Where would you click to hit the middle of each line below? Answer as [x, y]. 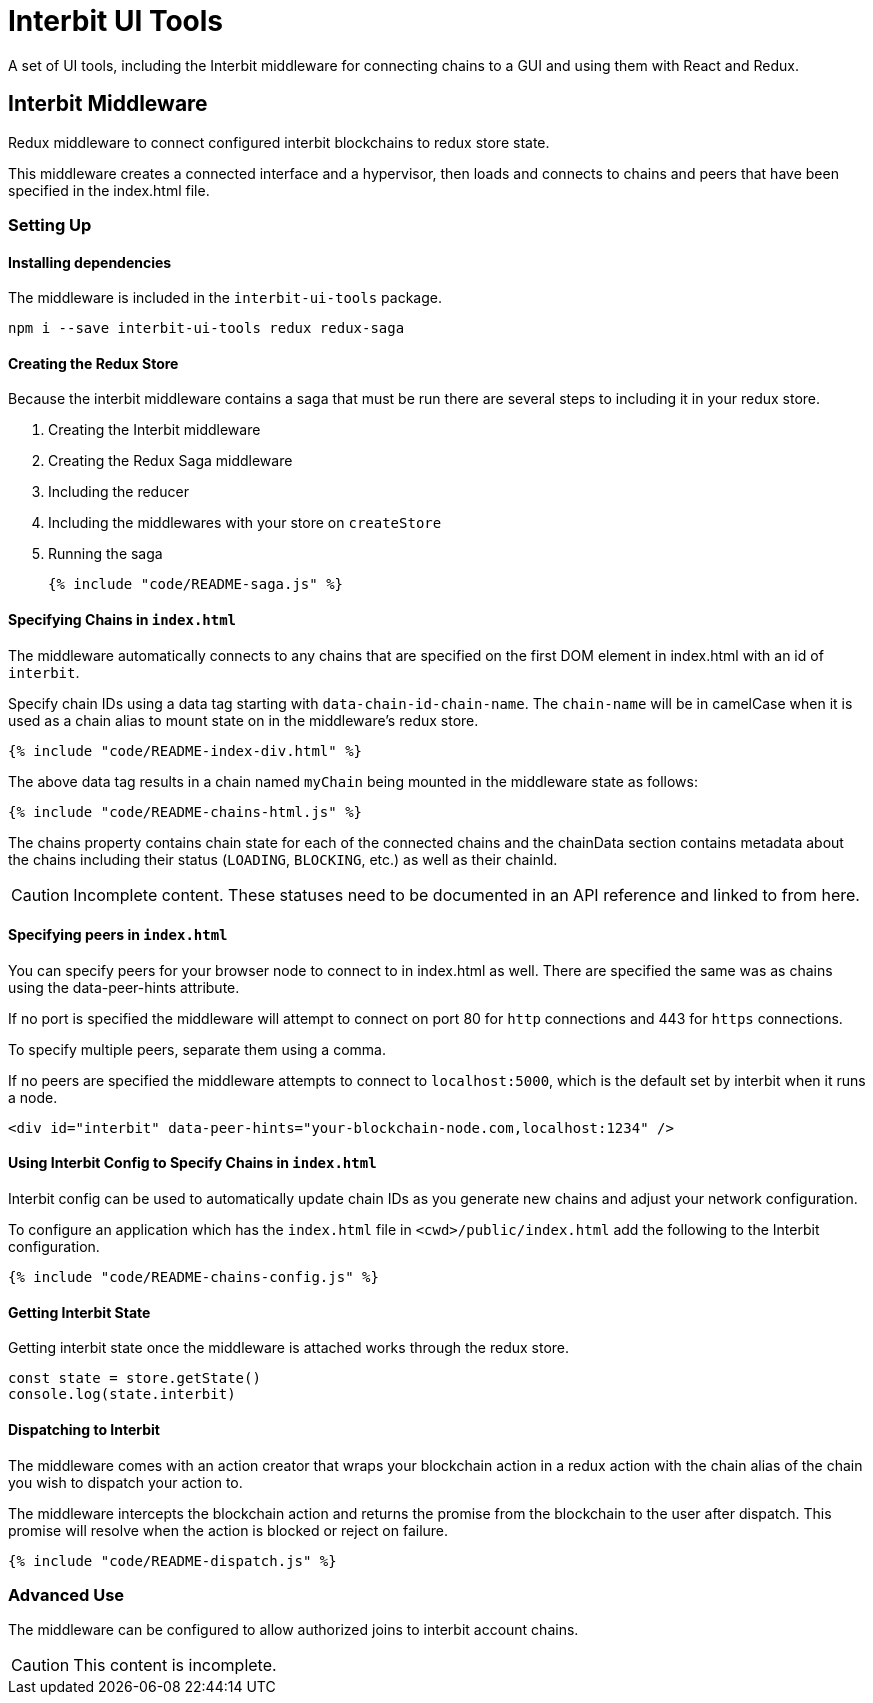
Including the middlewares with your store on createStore [245, 523]
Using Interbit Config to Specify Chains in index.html [192, 1163]
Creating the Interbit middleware [154, 430]
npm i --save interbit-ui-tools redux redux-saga [206, 328]
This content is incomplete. [175, 1665]
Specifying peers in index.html [118, 935]
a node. [33, 1097]
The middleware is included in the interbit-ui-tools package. [225, 298]
